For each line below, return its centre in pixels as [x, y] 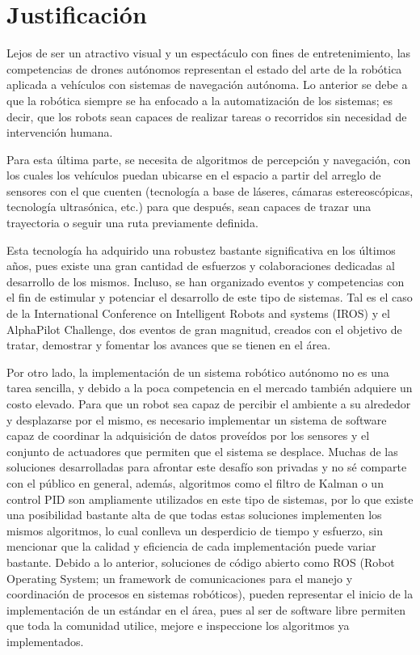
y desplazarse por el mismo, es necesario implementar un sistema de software [197, 419]
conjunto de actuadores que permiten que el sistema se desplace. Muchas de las [202, 451]
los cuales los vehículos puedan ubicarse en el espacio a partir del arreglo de [194, 175]
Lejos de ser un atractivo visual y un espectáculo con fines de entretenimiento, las [209, 53]
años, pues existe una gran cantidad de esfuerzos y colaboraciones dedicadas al [201, 266]
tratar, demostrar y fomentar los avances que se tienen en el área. [169, 345]
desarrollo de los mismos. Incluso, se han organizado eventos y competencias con [206, 281]
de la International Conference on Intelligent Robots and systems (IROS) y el [198, 313]
